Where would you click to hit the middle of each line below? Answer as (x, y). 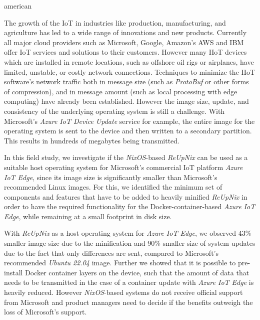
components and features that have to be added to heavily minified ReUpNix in (126, 196)
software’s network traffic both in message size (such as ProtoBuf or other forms (126, 82)
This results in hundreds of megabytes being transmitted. (92, 140)
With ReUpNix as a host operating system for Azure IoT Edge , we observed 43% (128, 233)
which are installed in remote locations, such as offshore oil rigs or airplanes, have (129, 61)
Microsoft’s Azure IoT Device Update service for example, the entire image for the (129, 121)
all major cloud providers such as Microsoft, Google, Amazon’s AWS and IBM (124, 42)
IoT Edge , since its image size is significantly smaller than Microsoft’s (111, 177)
